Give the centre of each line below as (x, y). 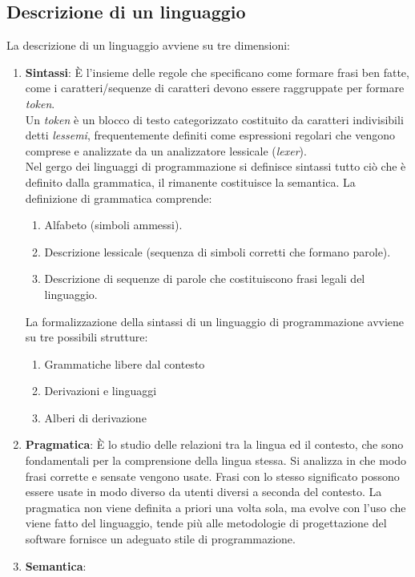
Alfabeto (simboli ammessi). (113, 225)
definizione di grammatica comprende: (119, 198)
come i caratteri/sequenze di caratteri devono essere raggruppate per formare (215, 88)
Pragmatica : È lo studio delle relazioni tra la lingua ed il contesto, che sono (214, 444)
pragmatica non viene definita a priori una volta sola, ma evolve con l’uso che (216, 507)
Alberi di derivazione (95, 417)
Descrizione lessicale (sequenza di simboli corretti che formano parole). (218, 251)
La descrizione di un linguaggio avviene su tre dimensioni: (149, 45)
